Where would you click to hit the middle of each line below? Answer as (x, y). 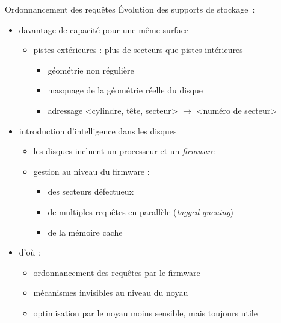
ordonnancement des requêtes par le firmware (117, 272)
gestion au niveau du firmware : (91, 171)
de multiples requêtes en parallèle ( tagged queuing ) (141, 211)
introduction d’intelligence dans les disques (98, 130)
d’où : (29, 252)
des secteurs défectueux (91, 191)
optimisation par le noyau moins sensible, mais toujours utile (145, 312)
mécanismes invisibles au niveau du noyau (111, 293)
